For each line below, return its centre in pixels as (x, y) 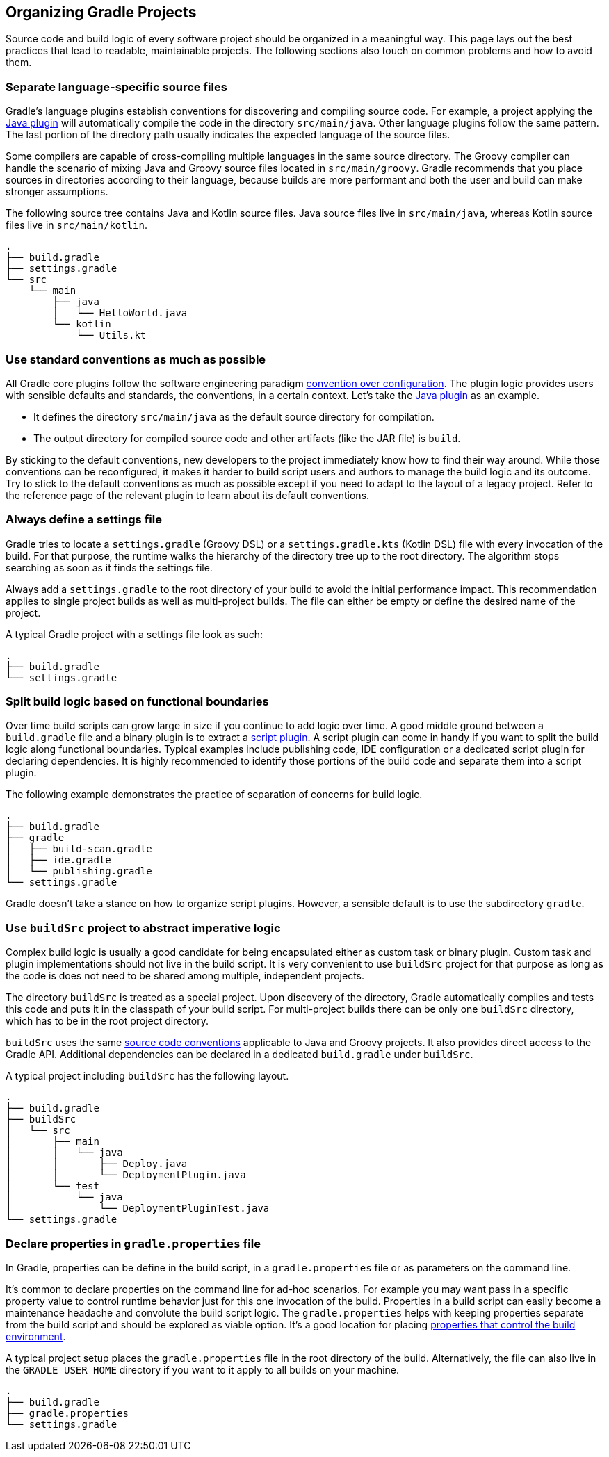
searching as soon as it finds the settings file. (109, 567)
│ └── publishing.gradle (79, 871)
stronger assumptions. (57, 192)
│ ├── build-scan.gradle (79, 849)
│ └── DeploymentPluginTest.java (138, 1208)
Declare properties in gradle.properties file (133, 1243)
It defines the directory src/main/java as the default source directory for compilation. (234, 416)
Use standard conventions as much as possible (136, 359)
